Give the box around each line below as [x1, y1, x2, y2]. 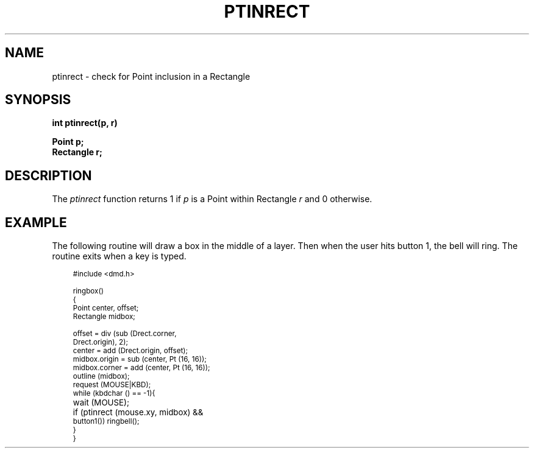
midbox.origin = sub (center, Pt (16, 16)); [73, 355, 207, 364]
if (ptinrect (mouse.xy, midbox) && [73, 407, 204, 418]
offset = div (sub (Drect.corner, [73, 329, 177, 339]
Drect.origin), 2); [73, 338, 128, 347]
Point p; [52, 136, 84, 147]
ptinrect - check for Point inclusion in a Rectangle [52, 71, 251, 82]
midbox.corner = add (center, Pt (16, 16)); [73, 363, 210, 373]
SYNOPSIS [5, 92, 71, 108]
